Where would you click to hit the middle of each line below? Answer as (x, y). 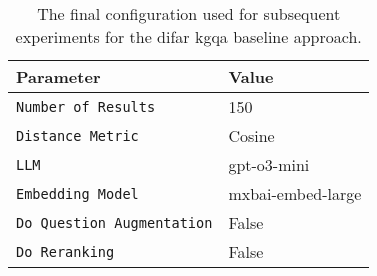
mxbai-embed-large (295, 193)
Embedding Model (77, 193)
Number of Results (86, 106)
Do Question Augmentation (114, 222)
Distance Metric (77, 135)
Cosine (251, 135)
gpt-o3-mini (269, 164)
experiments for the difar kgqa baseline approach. (188, 36)
